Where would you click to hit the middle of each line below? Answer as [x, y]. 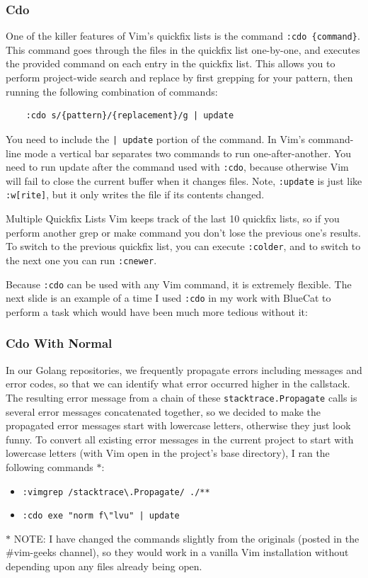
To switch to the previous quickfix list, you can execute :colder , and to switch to [183, 246]
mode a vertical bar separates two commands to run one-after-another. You [188, 153]
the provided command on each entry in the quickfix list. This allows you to [171, 63]
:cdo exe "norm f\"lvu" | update [101, 516]
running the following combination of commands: [112, 91]
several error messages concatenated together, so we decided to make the [163, 411]
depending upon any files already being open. [104, 566]
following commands [50, 466]
